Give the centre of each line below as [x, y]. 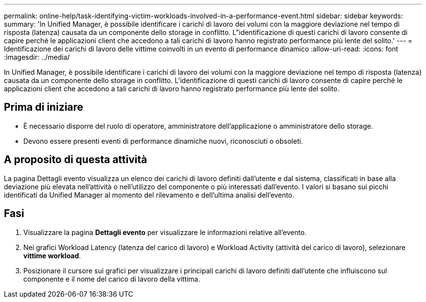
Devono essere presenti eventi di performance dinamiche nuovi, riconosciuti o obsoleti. [163, 141]
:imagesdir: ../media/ [37, 57]
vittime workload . [52, 255]
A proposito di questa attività [76, 160]
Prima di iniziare [44, 107]
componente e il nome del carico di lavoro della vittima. [112, 279]
